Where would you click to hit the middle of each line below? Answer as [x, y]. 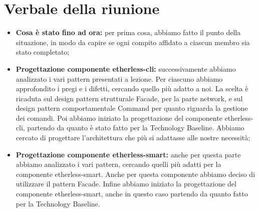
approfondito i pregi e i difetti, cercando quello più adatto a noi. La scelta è [132, 88]
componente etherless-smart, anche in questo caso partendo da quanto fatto [132, 194]
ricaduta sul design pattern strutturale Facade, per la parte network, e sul [129, 98]
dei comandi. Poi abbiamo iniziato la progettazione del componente [119, 118]
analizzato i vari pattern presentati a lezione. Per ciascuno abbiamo [119, 78]
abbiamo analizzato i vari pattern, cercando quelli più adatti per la [118, 164]
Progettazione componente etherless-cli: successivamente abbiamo [126, 68]
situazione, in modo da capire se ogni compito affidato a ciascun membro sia [133, 42]
